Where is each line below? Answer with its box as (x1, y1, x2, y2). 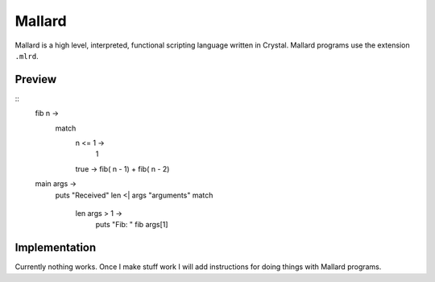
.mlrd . (14, 51, 39, 60)
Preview (14, 73, 57, 86)
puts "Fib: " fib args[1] (95, 220, 168, 230)
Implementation (14, 241, 97, 255)
